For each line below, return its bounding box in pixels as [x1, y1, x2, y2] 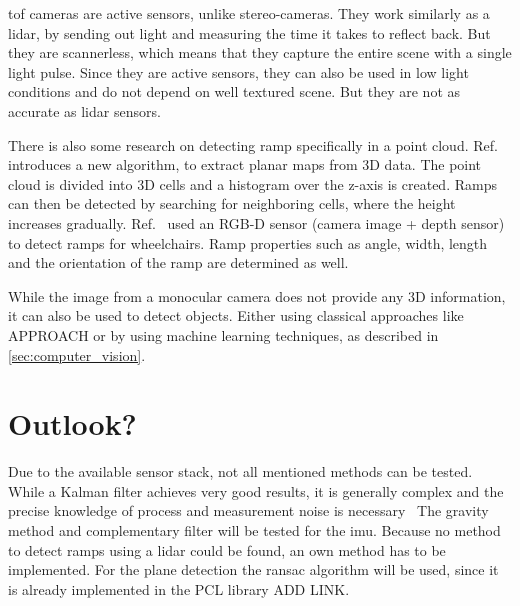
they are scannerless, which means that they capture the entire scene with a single [8, 42, 512, 63]
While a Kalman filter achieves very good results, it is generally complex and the [8, 480, 504, 501]
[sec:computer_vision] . [8, 344, 146, 365]
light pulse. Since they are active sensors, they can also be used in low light [8, 61, 469, 82]
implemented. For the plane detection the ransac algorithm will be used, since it [8, 559, 499, 580]
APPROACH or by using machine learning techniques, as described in [8, 324, 439, 345]
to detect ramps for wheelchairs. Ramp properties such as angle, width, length [8, 232, 488, 253]
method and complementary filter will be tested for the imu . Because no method [8, 520, 501, 540]
